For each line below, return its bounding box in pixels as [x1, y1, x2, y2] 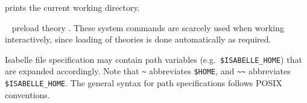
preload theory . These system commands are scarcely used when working [11, 21, 284, 34]
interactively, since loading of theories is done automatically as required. [5, 33, 271, 46]
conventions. [5, 88, 50, 101]
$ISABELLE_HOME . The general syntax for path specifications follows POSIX [5, 77, 282, 89]
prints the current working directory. [5, 1, 140, 13]
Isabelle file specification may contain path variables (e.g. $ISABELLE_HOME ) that [5, 53, 302, 65]
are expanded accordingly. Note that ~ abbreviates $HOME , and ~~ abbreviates [5, 65, 291, 77]
